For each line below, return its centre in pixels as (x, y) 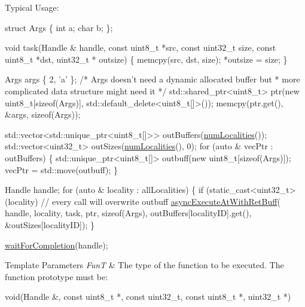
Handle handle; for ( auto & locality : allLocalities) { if (104, 190)
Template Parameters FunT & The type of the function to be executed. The (144, 265)
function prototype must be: (57, 276)
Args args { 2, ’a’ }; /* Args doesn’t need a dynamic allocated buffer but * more (152, 79)
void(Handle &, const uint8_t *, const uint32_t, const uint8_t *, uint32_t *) (148, 297)
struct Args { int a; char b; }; (59, 27)
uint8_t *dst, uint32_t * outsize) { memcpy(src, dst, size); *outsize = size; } (146, 59)
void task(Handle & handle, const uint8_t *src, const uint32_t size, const (141, 47)
